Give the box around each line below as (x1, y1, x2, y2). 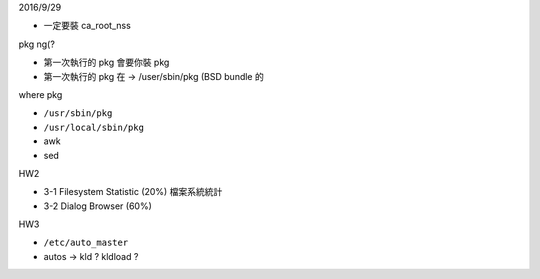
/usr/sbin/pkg (43, 108, 113, 119)
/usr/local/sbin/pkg (43, 121, 145, 133)
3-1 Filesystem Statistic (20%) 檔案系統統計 (43, 186, 223, 198)
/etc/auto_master (43, 237, 129, 249)
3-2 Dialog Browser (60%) (43, 200, 152, 212)
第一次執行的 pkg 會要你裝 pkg (43, 56, 170, 69)
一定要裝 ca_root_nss (43, 20, 132, 32)
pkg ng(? (18, 38, 55, 50)
